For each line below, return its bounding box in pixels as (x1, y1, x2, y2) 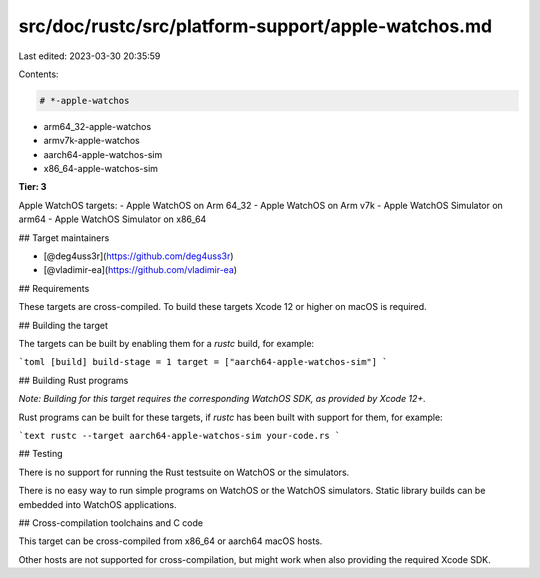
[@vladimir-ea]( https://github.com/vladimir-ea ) (43, 264, 238, 276)
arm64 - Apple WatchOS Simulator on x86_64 (18, 213, 207, 225)
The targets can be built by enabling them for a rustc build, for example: (18, 337, 315, 349)
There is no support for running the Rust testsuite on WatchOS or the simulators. (18, 466, 350, 478)
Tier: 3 (18, 181, 47, 193)
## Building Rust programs (18, 374, 129, 386)
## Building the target (18, 319, 109, 331)
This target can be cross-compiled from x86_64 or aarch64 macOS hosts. (18, 535, 323, 547)
